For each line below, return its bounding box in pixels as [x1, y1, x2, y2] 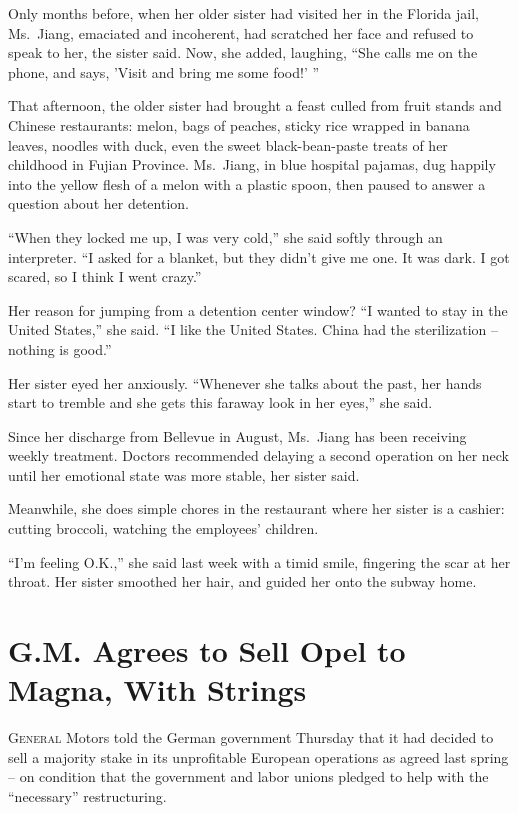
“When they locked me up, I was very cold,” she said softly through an [8, 226, 443, 247]
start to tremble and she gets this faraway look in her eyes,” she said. [8, 392, 433, 413]
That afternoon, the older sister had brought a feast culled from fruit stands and [8, 95, 502, 116]
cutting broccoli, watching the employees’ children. [8, 518, 319, 539]
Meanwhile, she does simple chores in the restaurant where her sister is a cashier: [8, 498, 505, 519]
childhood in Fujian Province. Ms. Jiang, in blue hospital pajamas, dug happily [8, 154, 496, 175]
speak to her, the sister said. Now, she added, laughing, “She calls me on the [8, 42, 478, 63]
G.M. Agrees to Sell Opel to [8, 630, 406, 671]
